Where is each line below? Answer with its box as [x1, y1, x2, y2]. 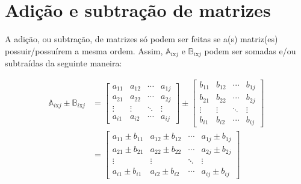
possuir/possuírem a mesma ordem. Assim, [5, 44, 163, 57]
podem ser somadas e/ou [204, 44, 296, 57]
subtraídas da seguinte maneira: [5, 57, 122, 69]
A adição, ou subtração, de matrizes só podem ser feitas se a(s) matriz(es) [5, 33, 278, 45]
